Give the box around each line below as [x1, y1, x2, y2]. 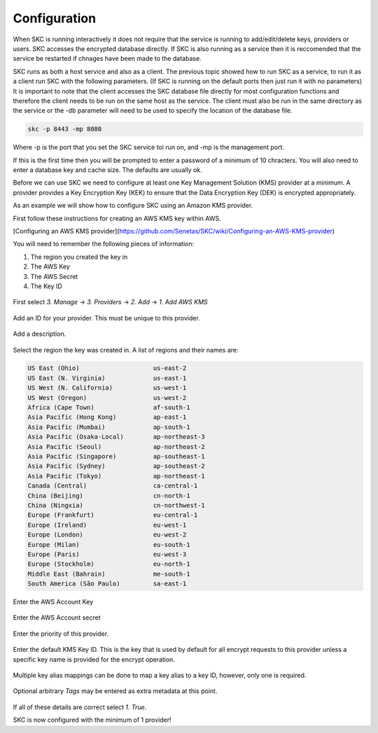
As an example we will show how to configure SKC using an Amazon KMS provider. [13, 201, 253, 210]
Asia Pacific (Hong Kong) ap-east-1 [27, 413, 187, 421]
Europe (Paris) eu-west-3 [27, 550, 187, 558]
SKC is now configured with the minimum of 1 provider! [13, 716, 171, 724]
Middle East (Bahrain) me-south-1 [27, 570, 190, 578]
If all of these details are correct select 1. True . [13, 703, 147, 711]
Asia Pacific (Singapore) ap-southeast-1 [27, 453, 206, 460]
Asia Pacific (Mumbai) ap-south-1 [27, 423, 190, 431]
